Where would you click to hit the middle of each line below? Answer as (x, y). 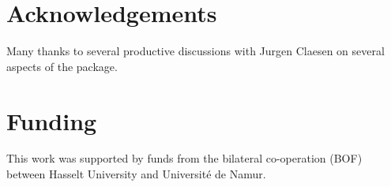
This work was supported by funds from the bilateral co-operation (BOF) (184, 158)
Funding (52, 120)
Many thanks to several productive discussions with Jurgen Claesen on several (195, 51)
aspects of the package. (62, 66)
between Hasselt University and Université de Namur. (136, 174)
